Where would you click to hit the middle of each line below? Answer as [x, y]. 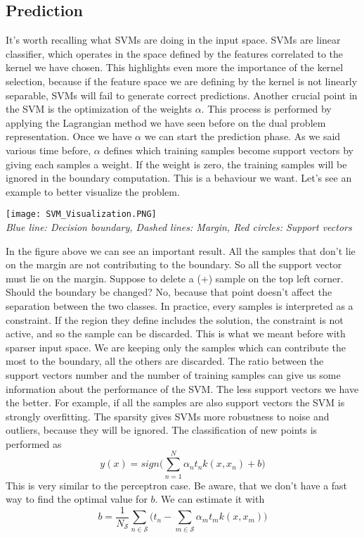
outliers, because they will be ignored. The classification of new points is [162, 430]
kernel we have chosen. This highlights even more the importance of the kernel [175, 67]
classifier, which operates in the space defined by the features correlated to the [175, 53]
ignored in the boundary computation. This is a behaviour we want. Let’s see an [179, 178]
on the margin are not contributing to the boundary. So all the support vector [174, 264]
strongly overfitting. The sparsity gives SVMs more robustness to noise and [168, 416]
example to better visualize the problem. [93, 191]
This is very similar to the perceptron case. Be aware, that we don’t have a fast [177, 485]
